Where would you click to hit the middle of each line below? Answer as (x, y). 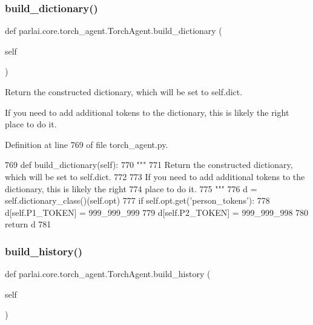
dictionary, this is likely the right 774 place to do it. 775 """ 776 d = (131, 188)
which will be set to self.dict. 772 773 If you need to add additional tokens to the (155, 176)
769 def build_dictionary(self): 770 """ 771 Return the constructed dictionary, (149, 165)
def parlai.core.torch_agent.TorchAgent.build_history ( (108, 274)
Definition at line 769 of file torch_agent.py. (87, 144)
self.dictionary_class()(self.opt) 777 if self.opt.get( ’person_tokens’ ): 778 (137, 200)
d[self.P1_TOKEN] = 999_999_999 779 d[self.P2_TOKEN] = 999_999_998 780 (157, 212)
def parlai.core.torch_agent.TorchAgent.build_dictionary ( (114, 31)
